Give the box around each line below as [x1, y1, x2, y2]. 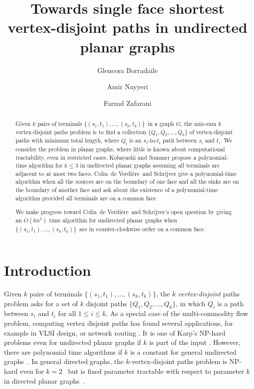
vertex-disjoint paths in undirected [7, 17, 248, 37]
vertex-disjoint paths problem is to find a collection [15, 128, 146, 136]
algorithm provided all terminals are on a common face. [15, 194, 158, 202]
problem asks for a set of [4, 298, 78, 308]
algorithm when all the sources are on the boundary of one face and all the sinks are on [15, 177, 239, 186]
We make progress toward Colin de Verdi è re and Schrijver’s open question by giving [15, 208, 232, 216]
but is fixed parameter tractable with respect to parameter [68, 365, 244, 376]
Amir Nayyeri [107, 81, 148, 92]
